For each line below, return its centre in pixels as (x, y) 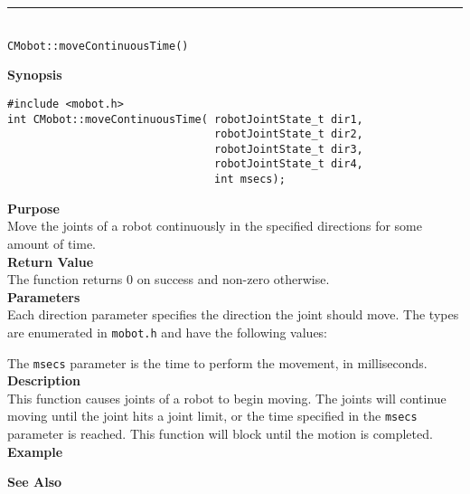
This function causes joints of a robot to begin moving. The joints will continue (227, 398)
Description (44, 380)
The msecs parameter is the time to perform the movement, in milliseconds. (217, 362)
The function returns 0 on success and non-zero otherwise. (169, 279)
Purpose (33, 208)
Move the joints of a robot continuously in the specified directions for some (215, 226)
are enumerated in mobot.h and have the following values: (168, 332)
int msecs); (250, 180)
